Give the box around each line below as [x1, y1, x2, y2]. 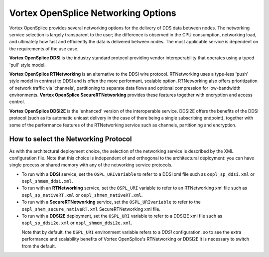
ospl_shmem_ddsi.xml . [21, 178, 73, 184]
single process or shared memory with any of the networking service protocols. [9, 162, 173, 168]
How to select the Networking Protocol [9, 135, 132, 143]
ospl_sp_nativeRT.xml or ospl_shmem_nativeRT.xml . [21, 192, 143, 198]
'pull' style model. [9, 62, 46, 68]
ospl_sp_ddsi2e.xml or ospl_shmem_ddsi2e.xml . [21, 220, 133, 226]
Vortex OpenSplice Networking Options [9, 7, 176, 18]
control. [9, 99, 25, 105]
